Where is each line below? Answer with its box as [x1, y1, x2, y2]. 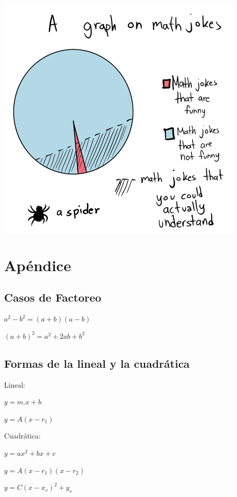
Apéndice [4, 254, 71, 275]
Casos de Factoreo [4, 289, 102, 305]
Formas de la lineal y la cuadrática [4, 355, 190, 371]
